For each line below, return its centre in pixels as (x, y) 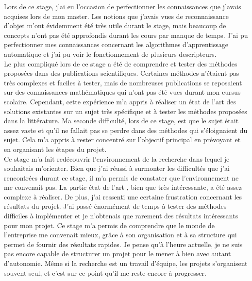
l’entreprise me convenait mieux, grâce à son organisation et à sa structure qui (120, 235)
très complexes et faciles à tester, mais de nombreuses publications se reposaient (123, 82)
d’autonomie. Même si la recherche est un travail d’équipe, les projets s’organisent (126, 263)
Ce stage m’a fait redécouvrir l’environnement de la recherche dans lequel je (117, 158)
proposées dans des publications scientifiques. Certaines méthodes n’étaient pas (122, 73)
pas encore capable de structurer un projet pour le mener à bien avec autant (118, 254)
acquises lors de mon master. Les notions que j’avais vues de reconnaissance (117, 16)
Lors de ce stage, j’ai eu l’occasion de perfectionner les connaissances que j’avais (123, 6)
